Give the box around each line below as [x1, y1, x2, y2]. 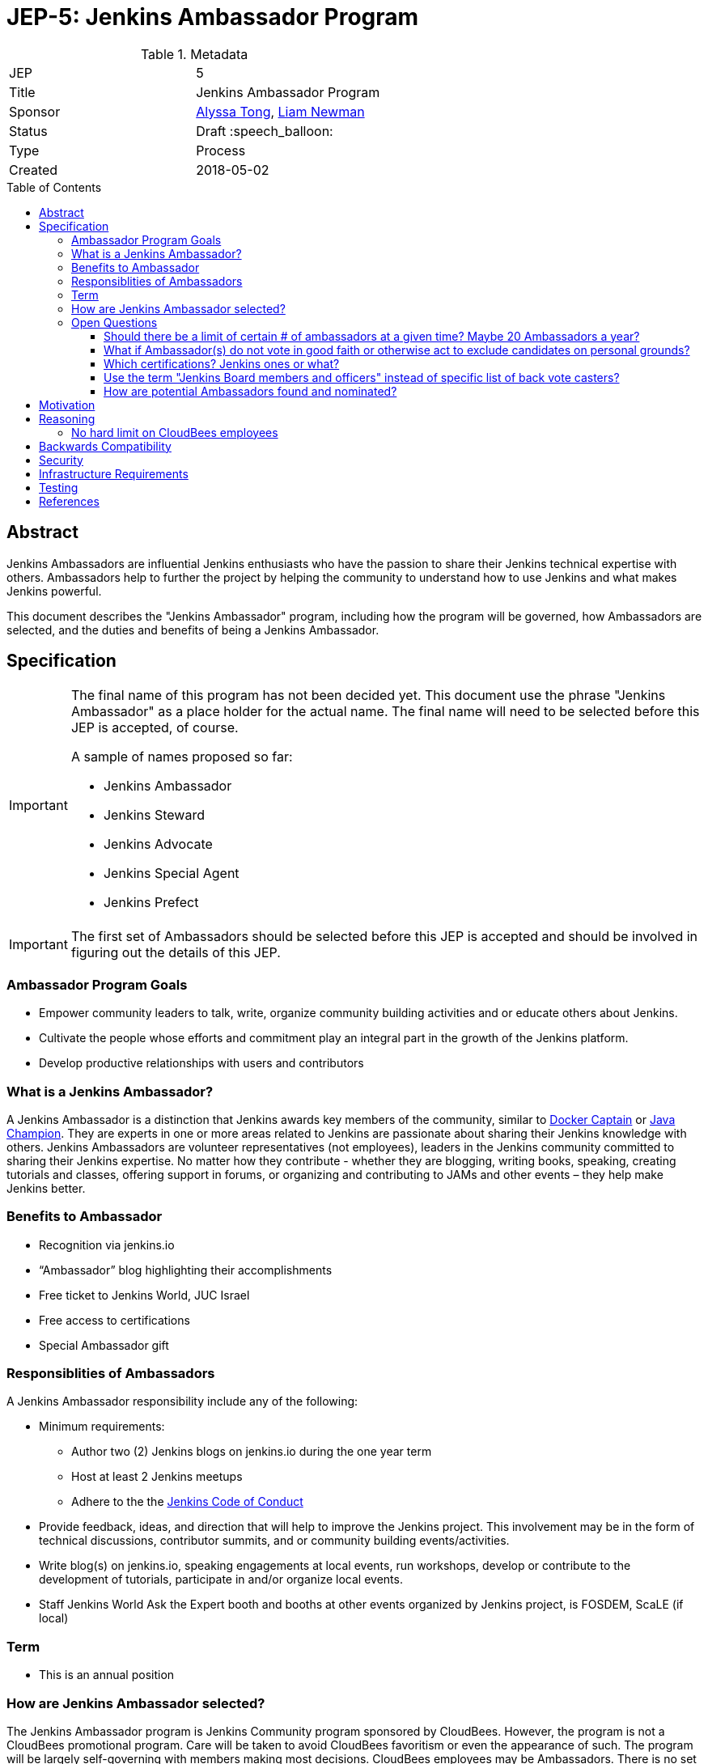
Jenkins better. [6, 1181, 86, 1195]
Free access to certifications [39, 1312, 190, 1327]
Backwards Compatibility [39, 439, 172, 453]
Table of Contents [6, 180, 102, 194]
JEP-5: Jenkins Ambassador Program [6, 3, 419, 31]
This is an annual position [39, 1668, 175, 1682]
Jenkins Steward [103, 807, 205, 824]
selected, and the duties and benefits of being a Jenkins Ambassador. [6, 622, 379, 637]
